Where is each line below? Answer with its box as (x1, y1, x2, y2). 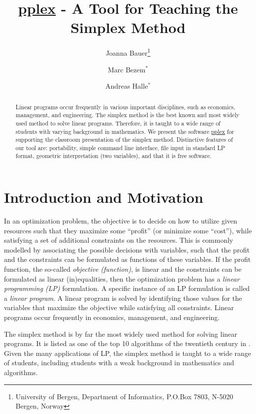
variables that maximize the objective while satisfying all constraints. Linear (4, 302, 234, 313)
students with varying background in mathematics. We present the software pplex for (15, 127, 234, 135)
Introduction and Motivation (4, 187, 203, 207)
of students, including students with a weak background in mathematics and (4, 357, 234, 368)
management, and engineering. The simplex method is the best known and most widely (15, 111, 240, 119)
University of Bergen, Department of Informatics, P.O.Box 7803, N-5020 (15, 391, 233, 401)
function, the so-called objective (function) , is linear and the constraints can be (4, 264, 242, 274)
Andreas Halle (105, 81, 148, 91)
